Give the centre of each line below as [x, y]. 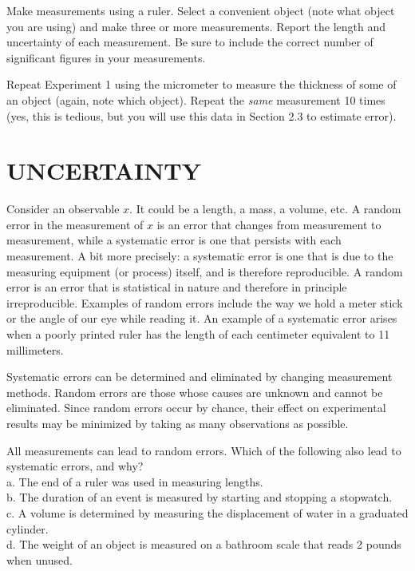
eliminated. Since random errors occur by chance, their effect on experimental [196, 408]
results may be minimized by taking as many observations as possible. [178, 423]
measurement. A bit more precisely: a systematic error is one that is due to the [200, 256]
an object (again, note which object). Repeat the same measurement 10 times [196, 99]
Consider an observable [63, 209]
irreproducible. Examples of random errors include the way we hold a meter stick [205, 302]
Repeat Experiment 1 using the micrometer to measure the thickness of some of [202, 84]
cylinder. [28, 528]
